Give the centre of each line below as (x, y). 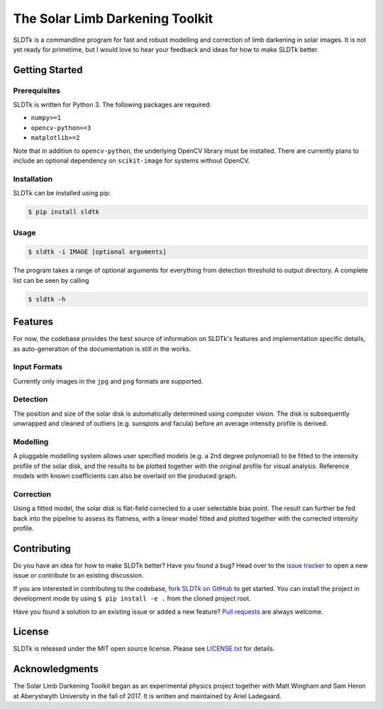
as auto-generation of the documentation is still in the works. (102, 349)
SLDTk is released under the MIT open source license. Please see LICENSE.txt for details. (144, 649)
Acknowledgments (56, 669)
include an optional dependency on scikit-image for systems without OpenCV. (132, 161)
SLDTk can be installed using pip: (62, 193)
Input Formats (38, 367)
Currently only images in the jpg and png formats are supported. (108, 381)
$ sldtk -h (47, 299)
